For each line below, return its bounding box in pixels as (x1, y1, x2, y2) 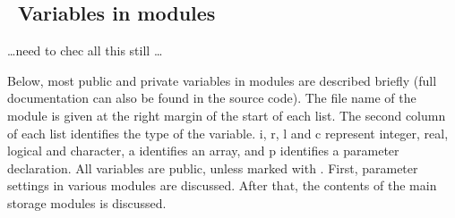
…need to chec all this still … (7, 41, 163, 60)
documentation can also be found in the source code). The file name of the (7, 88, 416, 107)
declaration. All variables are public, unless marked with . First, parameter (7, 158, 418, 177)
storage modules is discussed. (7, 193, 167, 212)
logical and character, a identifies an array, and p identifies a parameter (7, 141, 399, 160)
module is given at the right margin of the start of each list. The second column (7, 105, 446, 124)
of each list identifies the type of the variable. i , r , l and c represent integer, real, (7, 123, 449, 142)
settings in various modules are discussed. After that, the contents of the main (7, 176, 437, 195)
